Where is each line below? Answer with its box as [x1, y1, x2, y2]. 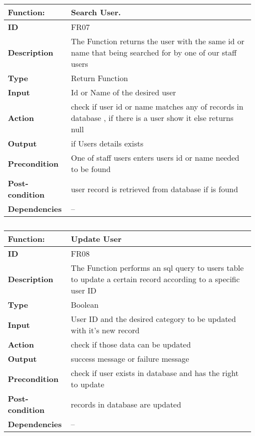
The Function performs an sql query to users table [71, 262, 244, 273]
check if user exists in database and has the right [71, 367, 239, 378]
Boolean [71, 299, 99, 310]
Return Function [71, 72, 128, 84]
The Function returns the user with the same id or [71, 35, 245, 47]
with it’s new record [71, 324, 140, 336]
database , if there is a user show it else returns [71, 112, 234, 123]
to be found [71, 163, 111, 174]
